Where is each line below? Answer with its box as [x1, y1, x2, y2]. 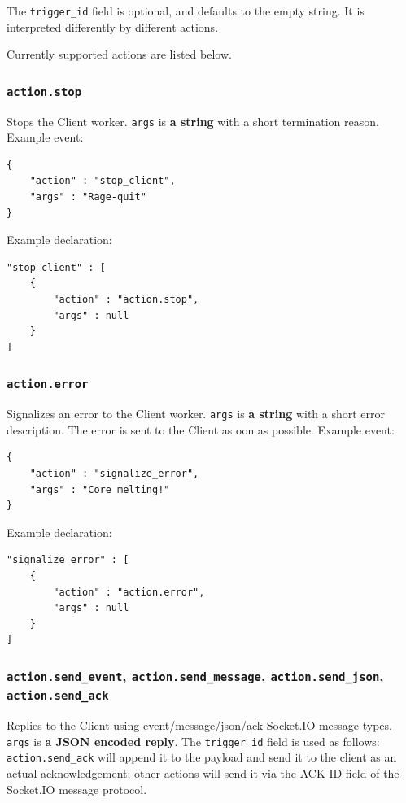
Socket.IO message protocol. [7, 780, 147, 797]
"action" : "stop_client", [29, 175, 176, 187]
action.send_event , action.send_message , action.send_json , [7, 665, 384, 685]
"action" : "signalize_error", [29, 468, 199, 480]
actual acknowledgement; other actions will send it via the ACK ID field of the [7, 765, 399, 782]
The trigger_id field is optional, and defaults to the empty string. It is [7, 2, 365, 19]
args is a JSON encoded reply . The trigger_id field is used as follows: [7, 732, 380, 749]
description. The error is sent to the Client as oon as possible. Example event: [7, 421, 395, 438]
